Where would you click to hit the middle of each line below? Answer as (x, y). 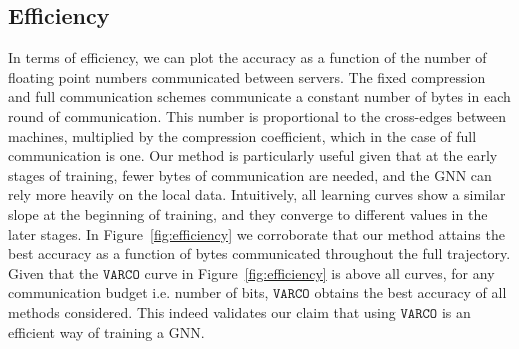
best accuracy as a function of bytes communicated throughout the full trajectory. (259, 253)
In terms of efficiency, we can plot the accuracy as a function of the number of (247, 57)
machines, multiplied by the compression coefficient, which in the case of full (242, 135)
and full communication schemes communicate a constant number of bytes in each (259, 96)
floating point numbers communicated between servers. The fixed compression (247, 76)
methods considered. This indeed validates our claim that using (202, 311)
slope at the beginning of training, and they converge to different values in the (248, 213)
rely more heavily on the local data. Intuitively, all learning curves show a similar (257, 194)
